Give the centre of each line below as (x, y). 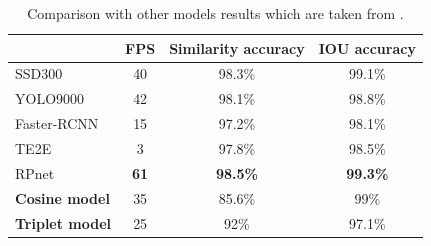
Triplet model (63, 222)
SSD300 (39, 73)
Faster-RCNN (57, 123)
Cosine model (62, 197)
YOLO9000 (50, 98)
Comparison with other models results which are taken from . (215, 13)
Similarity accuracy (237, 47)
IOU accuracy (367, 47)
